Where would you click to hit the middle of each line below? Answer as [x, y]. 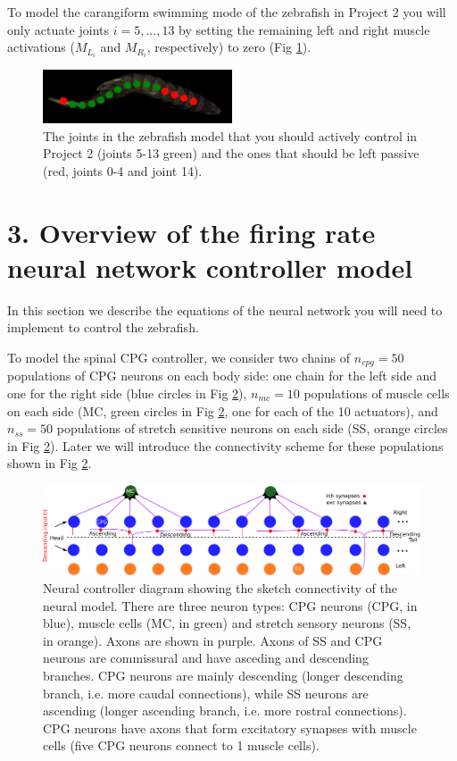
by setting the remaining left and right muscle [304, 29]
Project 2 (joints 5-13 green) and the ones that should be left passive [231, 153]
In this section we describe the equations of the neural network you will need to [225, 309]
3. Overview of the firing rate [191, 232]
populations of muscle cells [377, 393]
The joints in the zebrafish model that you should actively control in [230, 135]
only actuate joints [58, 29]
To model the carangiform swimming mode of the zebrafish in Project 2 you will [227, 12]
